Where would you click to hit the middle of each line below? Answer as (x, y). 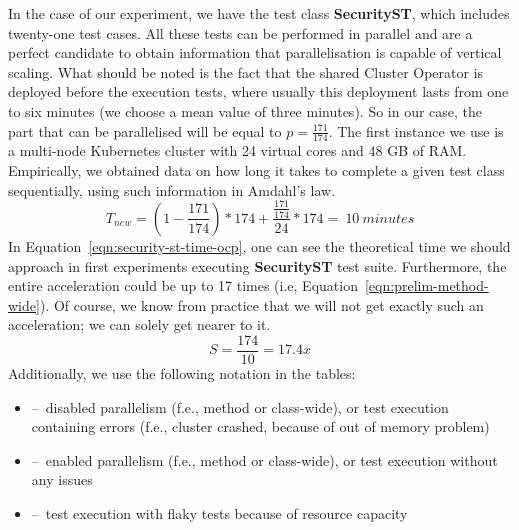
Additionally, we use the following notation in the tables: (182, 372)
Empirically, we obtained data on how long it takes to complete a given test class (256, 169)
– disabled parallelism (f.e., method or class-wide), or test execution (240, 406)
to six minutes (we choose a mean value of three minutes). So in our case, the (245, 110)
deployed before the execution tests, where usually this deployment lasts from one (258, 91)
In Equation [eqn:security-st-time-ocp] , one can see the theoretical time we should (259, 245)
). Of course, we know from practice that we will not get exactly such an (261, 304)
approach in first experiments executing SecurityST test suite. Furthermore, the (257, 265)
